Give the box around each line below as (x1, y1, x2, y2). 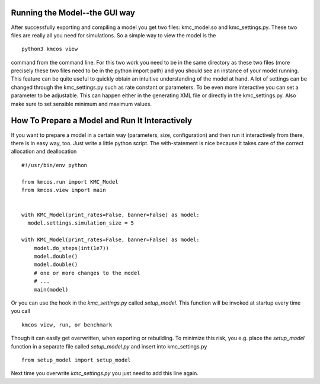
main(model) (33, 286, 69, 293)
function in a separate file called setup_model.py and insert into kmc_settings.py (11, 343, 207, 350)
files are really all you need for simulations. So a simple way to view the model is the (11, 31, 216, 39)
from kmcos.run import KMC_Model (21, 178, 119, 185)
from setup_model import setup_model (21, 356, 132, 363)
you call (11, 308, 30, 315)
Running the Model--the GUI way (11, 8, 136, 18)
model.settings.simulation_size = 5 (27, 220, 135, 226)
